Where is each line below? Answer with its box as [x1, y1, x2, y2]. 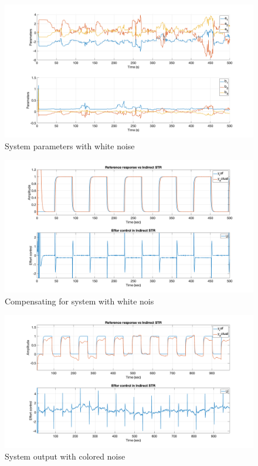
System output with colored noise [5, 450, 125, 462]
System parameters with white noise [5, 139, 135, 152]
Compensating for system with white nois [5, 294, 154, 307]
